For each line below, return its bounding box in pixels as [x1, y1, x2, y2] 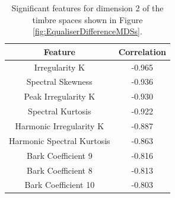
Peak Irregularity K [24, 90, 96, 103]
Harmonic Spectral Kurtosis [9, 134, 110, 146]
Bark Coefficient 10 [24, 178, 95, 191]
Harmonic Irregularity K [15, 120, 104, 132]
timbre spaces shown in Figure [32, 13, 143, 25]
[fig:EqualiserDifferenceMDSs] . [33, 25, 142, 37]
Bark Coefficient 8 [26, 164, 93, 176]
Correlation [118, 45, 166, 58]
